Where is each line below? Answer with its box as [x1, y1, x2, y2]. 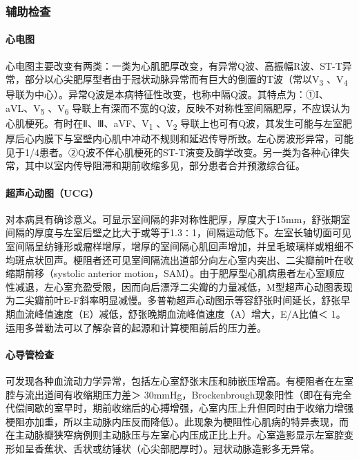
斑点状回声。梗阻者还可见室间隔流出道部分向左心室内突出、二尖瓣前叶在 [14, 252, 344, 267]
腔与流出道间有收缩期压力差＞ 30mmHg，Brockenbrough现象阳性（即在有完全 [6, 387, 352, 401]
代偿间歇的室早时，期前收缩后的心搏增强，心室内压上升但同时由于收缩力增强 [6, 401, 353, 415]
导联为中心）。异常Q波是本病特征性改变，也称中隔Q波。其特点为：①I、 [6, 87, 329, 102]
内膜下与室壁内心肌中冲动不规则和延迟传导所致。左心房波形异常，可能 [34, 131, 353, 146]
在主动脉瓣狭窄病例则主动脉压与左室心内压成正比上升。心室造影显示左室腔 [6, 428, 344, 442]
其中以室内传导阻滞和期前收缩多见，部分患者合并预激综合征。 [24, 158, 305, 173]
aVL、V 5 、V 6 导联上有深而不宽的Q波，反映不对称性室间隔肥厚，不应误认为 [6, 100, 351, 117]
